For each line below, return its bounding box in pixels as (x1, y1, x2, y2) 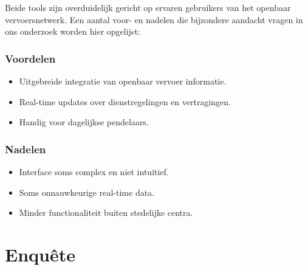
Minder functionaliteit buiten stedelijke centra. (19, 206, 193, 219)
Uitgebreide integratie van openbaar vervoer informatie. (19, 75, 227, 87)
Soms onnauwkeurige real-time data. (19, 185, 155, 198)
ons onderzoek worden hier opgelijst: (5, 25, 140, 38)
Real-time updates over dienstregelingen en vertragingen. (19, 95, 231, 108)
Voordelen (5, 50, 56, 66)
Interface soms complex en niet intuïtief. (19, 165, 169, 178)
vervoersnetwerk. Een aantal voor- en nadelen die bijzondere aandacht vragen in (5, 13, 303, 26)
